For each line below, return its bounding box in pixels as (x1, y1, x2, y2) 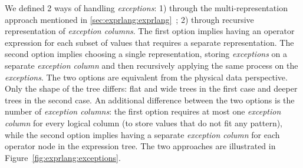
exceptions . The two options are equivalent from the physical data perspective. (5, 70, 288, 83)
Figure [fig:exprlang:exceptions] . (5, 151, 121, 163)
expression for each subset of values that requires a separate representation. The (5, 36, 294, 48)
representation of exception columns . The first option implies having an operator (5, 25, 295, 37)
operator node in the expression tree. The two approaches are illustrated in (5, 140, 276, 152)
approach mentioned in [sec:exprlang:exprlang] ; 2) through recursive (5, 13, 254, 25)
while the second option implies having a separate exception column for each (5, 128, 280, 140)
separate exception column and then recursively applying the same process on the (5, 59, 298, 71)
